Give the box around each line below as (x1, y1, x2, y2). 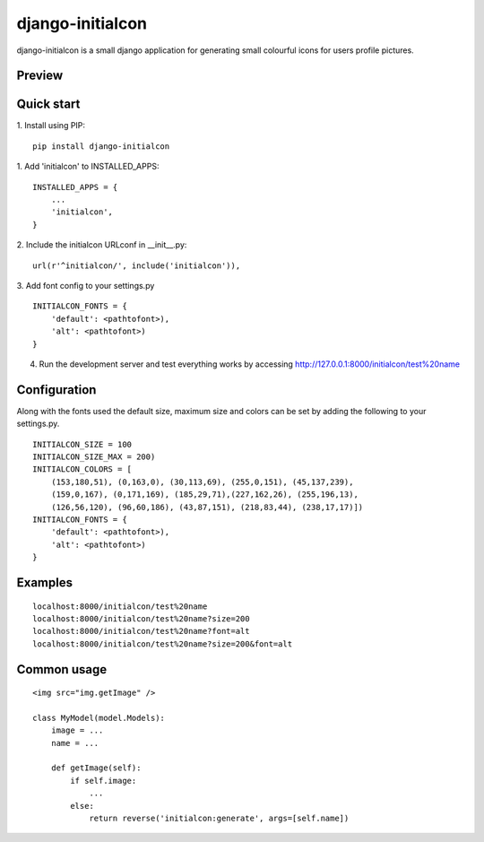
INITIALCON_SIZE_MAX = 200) (32, 452, 156, 462)
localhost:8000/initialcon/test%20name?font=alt (32, 626, 250, 637)
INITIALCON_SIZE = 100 (32, 439, 133, 449)
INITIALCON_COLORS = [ (32, 464, 133, 474)
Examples (16, 575, 73, 590)
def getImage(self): (50, 763, 142, 773)
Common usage (16, 662, 108, 677)
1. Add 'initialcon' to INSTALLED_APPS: (16, 161, 160, 172)
